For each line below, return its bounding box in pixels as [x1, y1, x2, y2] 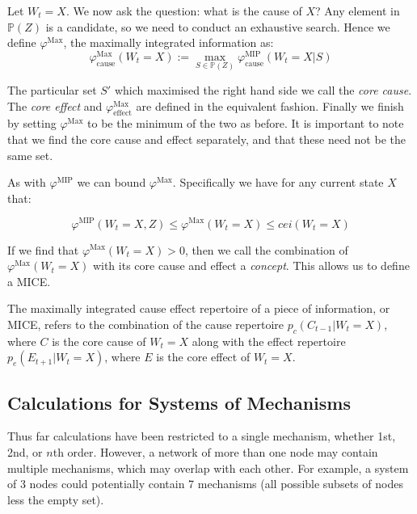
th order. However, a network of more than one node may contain [53, 444, 378, 461]
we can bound [77, 174, 146, 191]
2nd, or [7, 444, 43, 461]
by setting [7, 115, 57, 132]
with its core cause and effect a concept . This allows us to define [92, 257, 410, 274]
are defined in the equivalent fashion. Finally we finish [136, 97, 404, 114]
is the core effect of [156, 348, 251, 365]
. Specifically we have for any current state [172, 174, 384, 191]
